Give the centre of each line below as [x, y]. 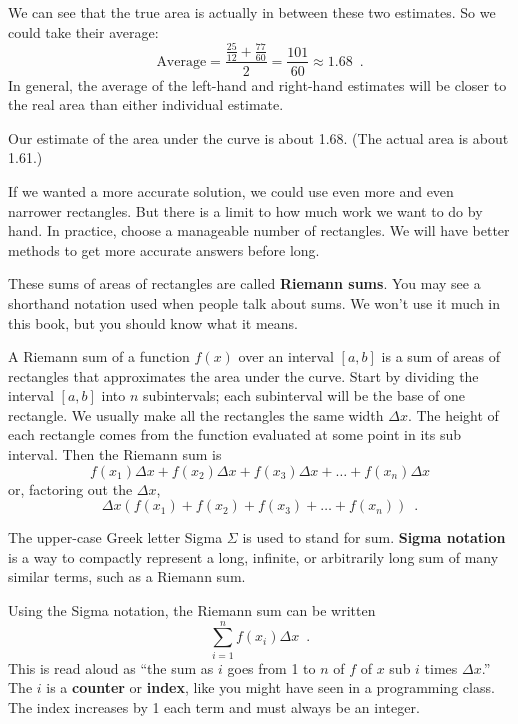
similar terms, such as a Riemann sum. [127, 576]
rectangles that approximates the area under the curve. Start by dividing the [243, 375]
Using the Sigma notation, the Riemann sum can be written [192, 610]
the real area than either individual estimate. [146, 104]
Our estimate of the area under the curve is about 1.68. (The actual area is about [258, 137]
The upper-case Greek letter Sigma [115, 537]
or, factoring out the [70, 488]
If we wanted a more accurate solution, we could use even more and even [231, 190]
